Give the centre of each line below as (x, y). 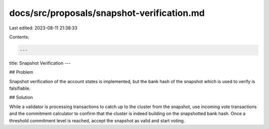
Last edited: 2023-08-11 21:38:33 (43, 28)
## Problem (21, 72)
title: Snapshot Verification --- (40, 63)
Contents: (19, 37)
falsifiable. (20, 88)
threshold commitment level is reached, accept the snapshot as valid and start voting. (97, 121)
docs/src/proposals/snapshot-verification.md (107, 13)
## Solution (21, 98)
